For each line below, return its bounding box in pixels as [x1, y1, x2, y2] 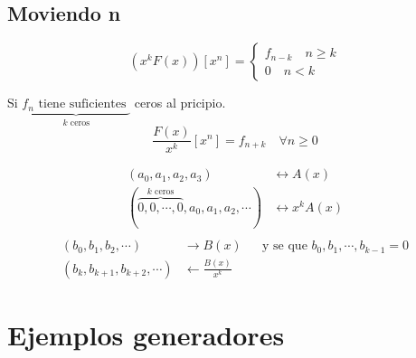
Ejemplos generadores [7, 316, 285, 353]
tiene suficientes [38, 98, 127, 111]
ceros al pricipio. [134, 93, 226, 112]
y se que [262, 240, 307, 253]
